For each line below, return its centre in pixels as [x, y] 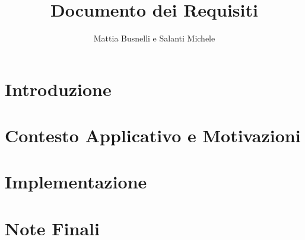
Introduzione [58, 89]
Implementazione [76, 182]
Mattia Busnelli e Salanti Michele [154, 38]
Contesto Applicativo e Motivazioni [153, 135]
